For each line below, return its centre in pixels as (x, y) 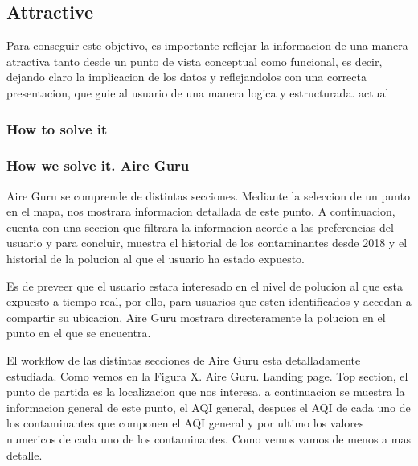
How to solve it (57, 128)
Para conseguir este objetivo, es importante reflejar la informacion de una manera (207, 45)
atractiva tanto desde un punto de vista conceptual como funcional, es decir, (195, 61)
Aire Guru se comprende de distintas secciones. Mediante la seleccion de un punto (208, 195)
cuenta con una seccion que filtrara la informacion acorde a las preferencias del (200, 227)
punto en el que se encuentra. (79, 333)
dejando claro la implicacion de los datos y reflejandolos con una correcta (186, 77)
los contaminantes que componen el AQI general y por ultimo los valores (185, 423)
